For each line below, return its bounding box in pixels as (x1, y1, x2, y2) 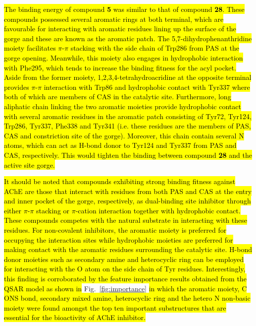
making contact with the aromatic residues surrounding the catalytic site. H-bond (4, 244, 252, 255)
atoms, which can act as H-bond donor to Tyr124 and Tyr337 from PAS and (4, 140, 237, 150)
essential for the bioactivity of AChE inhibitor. (4, 312, 146, 323)
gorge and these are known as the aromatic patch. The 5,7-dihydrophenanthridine (4, 33, 252, 43)
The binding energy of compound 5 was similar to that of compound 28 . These (4, 4, 245, 14)
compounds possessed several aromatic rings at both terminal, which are (4, 13, 224, 24)
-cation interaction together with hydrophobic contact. (75, 205, 241, 215)
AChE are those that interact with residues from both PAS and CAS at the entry (4, 186, 252, 196)
